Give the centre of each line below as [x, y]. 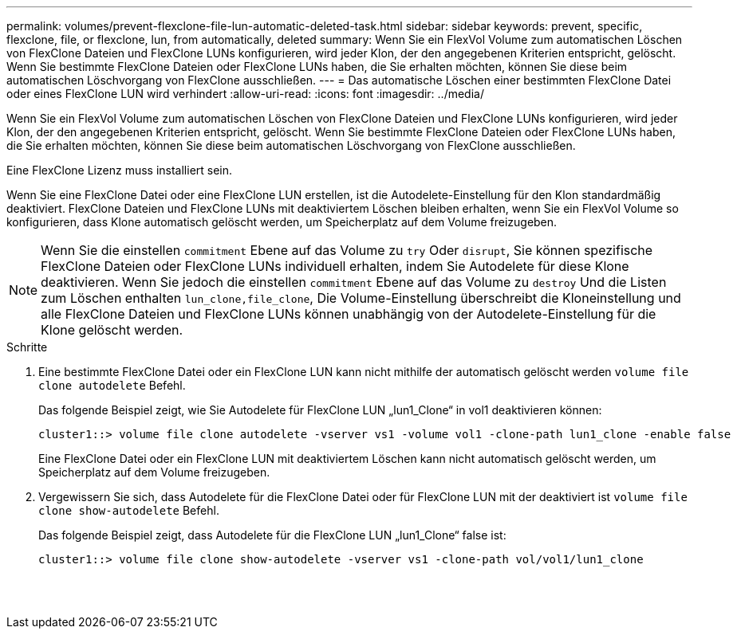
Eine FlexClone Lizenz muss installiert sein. [120, 170]
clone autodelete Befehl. [112, 385]
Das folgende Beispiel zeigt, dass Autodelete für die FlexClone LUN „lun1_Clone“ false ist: [272, 535]
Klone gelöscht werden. [112, 330]
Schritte [27, 347]
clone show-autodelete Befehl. [129, 510]
